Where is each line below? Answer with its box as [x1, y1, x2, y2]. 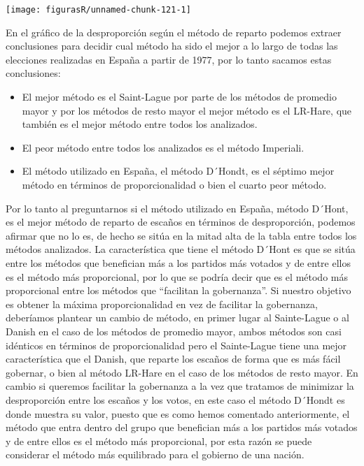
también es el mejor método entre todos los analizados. [22, 117, 258, 131]
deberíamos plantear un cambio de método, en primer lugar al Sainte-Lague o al [6, 310, 349, 325]
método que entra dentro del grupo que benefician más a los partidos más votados [6, 420, 358, 435]
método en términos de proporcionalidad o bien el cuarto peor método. [22, 177, 327, 191]
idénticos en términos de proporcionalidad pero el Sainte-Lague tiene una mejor [6, 337, 347, 352]
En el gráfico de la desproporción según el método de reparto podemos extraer [6, 24, 342, 39]
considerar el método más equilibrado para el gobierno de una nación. [6, 447, 304, 462]
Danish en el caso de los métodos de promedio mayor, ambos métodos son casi [6, 323, 342, 338]
